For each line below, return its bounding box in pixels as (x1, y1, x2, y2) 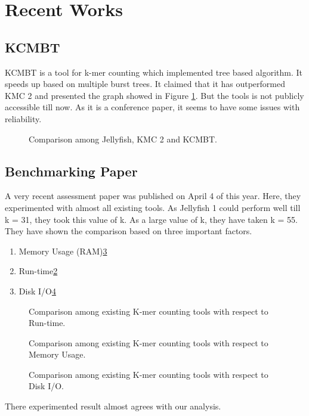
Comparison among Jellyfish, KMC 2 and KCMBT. (29, 132, 217, 145)
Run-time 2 (18, 265, 58, 277)
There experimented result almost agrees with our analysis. (5, 400, 221, 412)
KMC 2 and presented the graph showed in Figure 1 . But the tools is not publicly (5, 89, 304, 101)
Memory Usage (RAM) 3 (18, 244, 107, 257)
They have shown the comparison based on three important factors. (5, 225, 252, 237)
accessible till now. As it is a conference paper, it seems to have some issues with (5, 101, 300, 113)
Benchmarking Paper (5, 162, 138, 180)
